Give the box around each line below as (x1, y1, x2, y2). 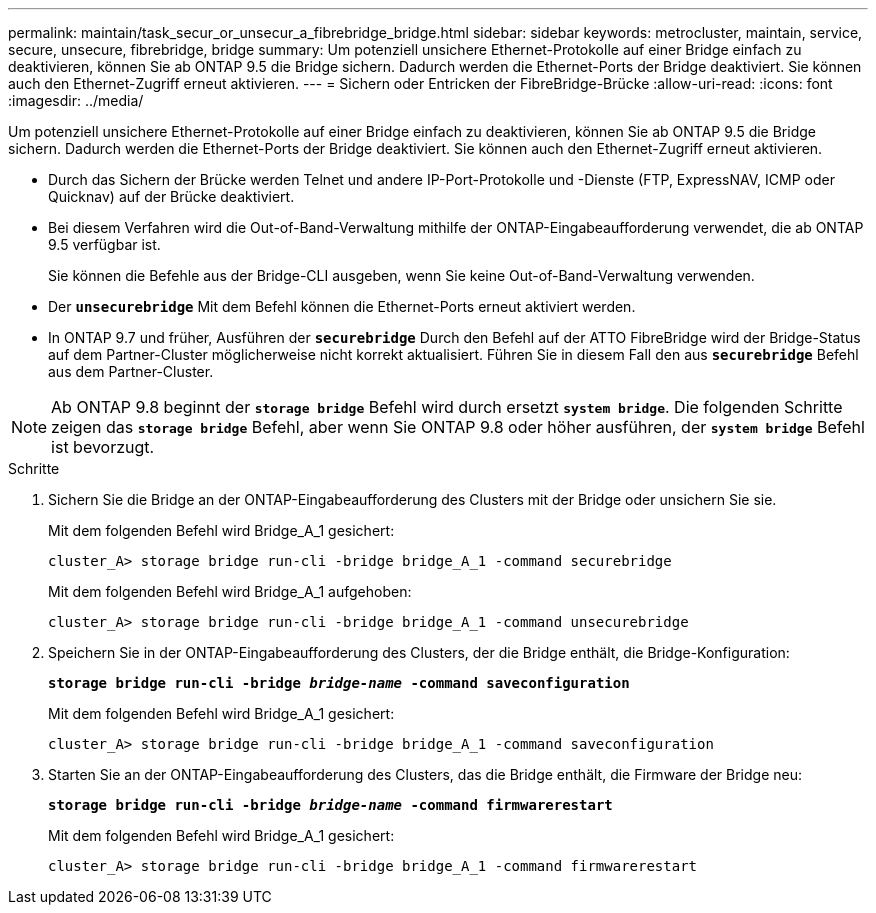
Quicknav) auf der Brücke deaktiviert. (48, 188, 295, 205)
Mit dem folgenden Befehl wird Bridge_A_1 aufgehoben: (48, 583, 412, 600)
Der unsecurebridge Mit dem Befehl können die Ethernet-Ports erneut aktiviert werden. (48, 298, 636, 315)
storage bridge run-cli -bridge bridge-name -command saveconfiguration (48, 675, 630, 691)
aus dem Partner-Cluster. (48, 363, 214, 380)
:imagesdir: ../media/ (8, 92, 144, 109)
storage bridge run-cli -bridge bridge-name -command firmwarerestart (48, 797, 613, 813)
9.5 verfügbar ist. (48, 236, 161, 253)
